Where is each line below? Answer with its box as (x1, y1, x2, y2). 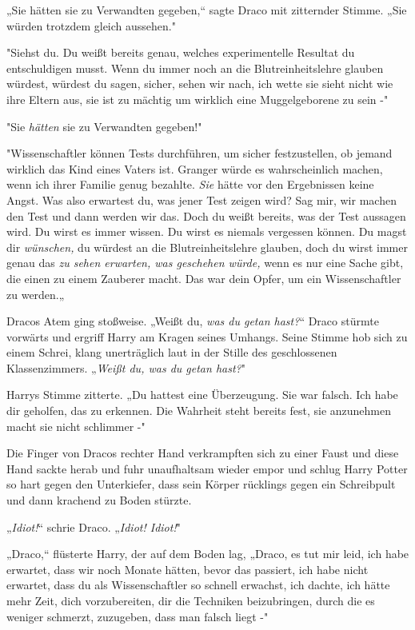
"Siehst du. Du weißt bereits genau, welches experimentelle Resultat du (6, 44, 355, 61)
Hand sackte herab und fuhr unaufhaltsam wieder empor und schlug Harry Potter (6, 460, 408, 476)
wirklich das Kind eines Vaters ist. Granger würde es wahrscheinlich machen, (6, 160, 383, 177)
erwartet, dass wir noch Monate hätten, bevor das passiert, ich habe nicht (6, 560, 369, 577)
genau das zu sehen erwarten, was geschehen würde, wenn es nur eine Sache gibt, (6, 254, 404, 271)
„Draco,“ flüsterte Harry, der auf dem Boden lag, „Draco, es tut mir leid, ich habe (6, 545, 409, 562)
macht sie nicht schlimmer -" (6, 417, 146, 434)
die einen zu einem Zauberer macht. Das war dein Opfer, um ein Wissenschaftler (6, 269, 401, 286)
